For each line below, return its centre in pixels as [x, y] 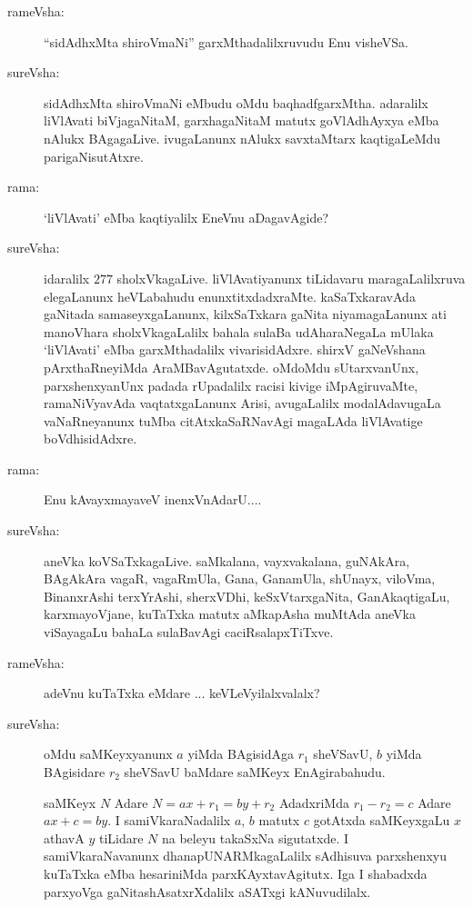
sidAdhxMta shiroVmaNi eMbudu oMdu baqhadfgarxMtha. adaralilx [236, 102]
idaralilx [67, 278]
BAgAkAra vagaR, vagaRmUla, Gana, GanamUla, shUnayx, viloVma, [240, 578]
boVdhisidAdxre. [91, 439]
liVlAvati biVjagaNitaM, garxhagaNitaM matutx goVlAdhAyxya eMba [242, 120]
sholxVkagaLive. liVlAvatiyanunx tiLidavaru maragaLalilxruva [291, 278]
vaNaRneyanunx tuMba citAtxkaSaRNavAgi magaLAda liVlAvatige [233, 420]
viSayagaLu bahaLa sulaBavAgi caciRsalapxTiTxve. [189, 632]
